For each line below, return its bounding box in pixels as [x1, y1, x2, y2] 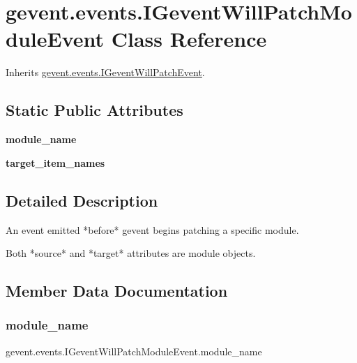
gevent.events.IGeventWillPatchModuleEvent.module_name [6, 343, 262, 358]
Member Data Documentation [6, 280, 228, 302]
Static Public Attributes [6, 99, 183, 121]
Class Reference [111, 24, 267, 53]
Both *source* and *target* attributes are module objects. [6, 246, 256, 260]
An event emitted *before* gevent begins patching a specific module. [6, 222, 299, 237]
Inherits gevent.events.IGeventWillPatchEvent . [6, 65, 205, 80]
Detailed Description [6, 189, 158, 211]
